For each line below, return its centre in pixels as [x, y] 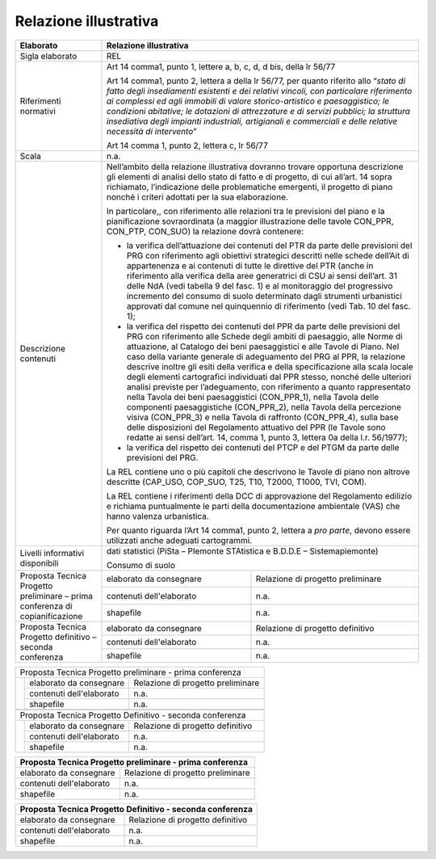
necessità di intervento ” [151, 131]
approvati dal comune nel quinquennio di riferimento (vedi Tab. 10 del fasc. [268, 305]
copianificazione [51, 616]
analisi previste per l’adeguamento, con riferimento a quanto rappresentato [268, 386]
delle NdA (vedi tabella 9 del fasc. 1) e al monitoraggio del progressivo [260, 285]
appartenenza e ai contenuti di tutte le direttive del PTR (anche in [250, 265]
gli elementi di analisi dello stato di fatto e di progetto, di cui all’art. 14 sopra [249, 176]
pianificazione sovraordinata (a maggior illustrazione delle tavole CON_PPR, [250, 221]
